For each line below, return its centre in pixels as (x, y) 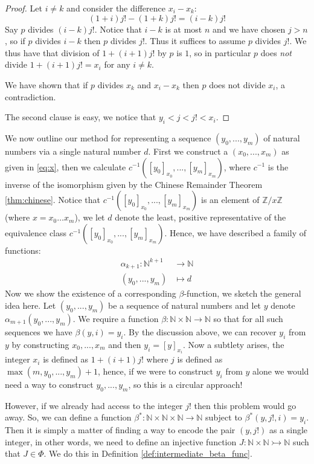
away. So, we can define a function (68, 417)
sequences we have (39, 331)
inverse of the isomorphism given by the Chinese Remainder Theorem (134, 184)
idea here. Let (30, 305)
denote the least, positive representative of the (200, 217)
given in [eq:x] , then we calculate (66, 166)
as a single (288, 429)
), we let (90, 217)
